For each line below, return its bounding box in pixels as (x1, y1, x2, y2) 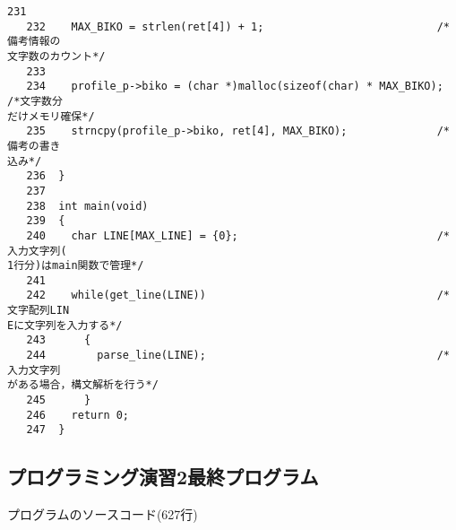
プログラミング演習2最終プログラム (7, 463, 319, 491)
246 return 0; (26, 408, 130, 421)
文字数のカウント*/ (7, 49, 106, 63)
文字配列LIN (7, 304, 70, 317)
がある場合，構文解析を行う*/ (7, 378, 159, 392)
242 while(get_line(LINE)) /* (26, 289, 450, 302)
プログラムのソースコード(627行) (7, 505, 198, 524)
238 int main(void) (26, 199, 149, 213)
